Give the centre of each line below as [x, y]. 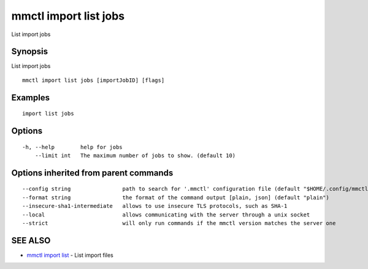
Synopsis [30, 52]
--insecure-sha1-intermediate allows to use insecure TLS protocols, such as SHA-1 [155, 206]
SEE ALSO [31, 241]
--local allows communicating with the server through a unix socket [166, 215]
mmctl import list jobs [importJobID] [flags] [94, 80]
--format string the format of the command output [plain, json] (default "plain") [176, 197]
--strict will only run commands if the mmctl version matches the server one [179, 223]
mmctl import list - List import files [70, 255]
